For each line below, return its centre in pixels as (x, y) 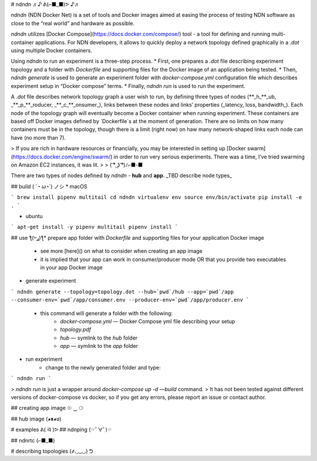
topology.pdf (75, 330)
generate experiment (51, 281)
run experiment (44, 359)
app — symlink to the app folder (99, 346)
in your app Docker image (71, 267)
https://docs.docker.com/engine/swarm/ (62, 157)
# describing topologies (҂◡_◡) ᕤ (52, 451)
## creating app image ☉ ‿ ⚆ (47, 408)
